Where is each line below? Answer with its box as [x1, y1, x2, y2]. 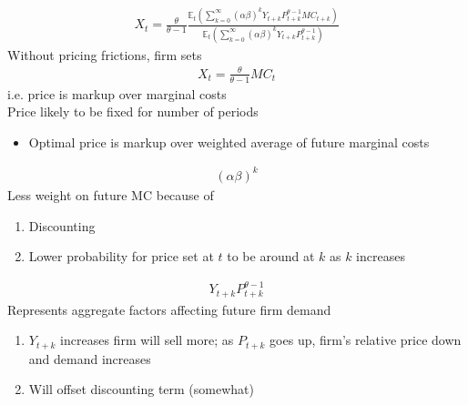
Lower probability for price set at [28, 247, 214, 266]
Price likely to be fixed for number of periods [7, 102, 259, 121]
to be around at [227, 247, 315, 266]
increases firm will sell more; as [60, 330, 234, 349]
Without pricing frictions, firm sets [7, 45, 202, 64]
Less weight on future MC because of [7, 185, 214, 204]
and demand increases [28, 349, 151, 368]
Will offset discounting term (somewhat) [28, 380, 254, 399]
